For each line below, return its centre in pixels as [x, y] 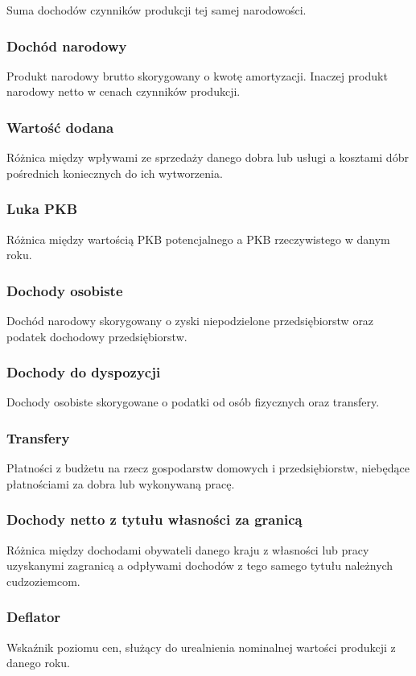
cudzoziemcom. [43, 581]
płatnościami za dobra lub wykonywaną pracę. [121, 483]
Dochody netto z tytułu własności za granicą [154, 519]
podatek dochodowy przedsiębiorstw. [97, 336]
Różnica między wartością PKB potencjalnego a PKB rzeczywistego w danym [198, 239]
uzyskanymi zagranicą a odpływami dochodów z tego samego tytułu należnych [200, 565]
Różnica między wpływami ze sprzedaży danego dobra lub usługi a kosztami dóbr [208, 157]
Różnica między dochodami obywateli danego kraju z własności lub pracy [188, 549]
